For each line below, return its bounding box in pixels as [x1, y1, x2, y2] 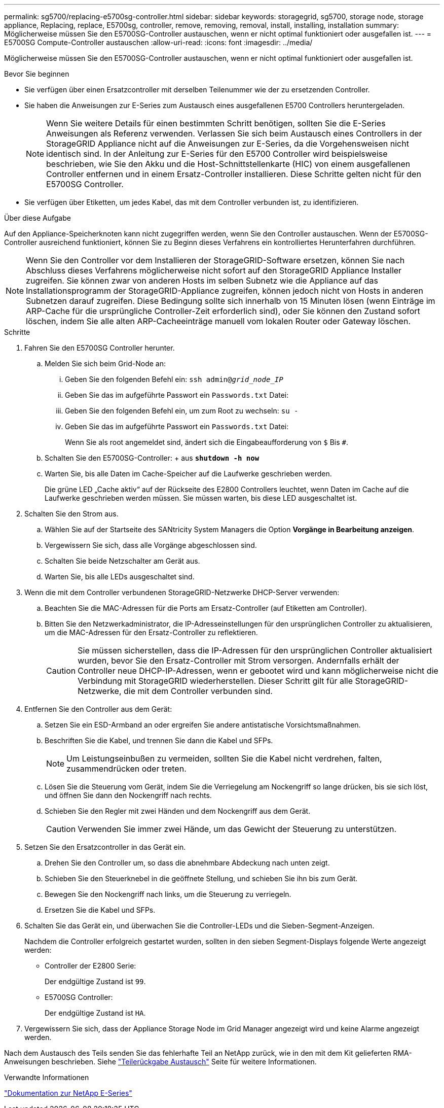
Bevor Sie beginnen [4, 70, 69, 78]
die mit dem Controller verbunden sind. [124, 686, 273, 696]
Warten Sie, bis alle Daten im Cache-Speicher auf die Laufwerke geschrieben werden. [45, 469, 332, 478]
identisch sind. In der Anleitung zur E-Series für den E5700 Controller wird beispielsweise [46, 149, 388, 159]
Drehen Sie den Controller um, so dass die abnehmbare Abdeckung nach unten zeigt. [45, 858, 330, 867]
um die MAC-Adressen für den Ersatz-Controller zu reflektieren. [45, 628, 258, 637]
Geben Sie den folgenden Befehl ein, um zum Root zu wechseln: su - [65, 406, 299, 415]
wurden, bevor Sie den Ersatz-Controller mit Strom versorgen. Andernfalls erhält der [78, 655, 399, 666]
